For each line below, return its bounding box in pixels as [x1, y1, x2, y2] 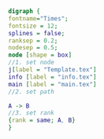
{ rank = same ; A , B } [8, 116, 76, 125]
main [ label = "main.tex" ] [8, 80, 97, 88]
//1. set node [8, 59, 55, 67]
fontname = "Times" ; [8, 14, 69, 23]
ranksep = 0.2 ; [8, 36, 58, 45]
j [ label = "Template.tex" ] [8, 66, 97, 74]
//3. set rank [8, 109, 55, 117]
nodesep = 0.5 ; [8, 44, 58, 52]
